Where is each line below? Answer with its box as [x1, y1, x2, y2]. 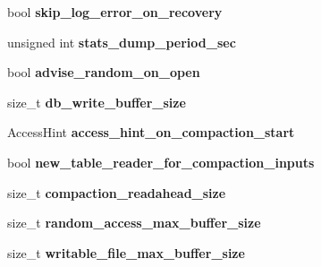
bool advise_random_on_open [7, 63, 200, 82]
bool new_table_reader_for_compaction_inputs [7, 152, 315, 171]
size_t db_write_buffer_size [7, 92, 186, 111]
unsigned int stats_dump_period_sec [7, 32, 236, 51]
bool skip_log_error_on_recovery [7, 3, 223, 21]
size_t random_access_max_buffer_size [7, 213, 261, 232]
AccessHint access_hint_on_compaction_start [7, 123, 295, 142]
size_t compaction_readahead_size [7, 183, 226, 202]
